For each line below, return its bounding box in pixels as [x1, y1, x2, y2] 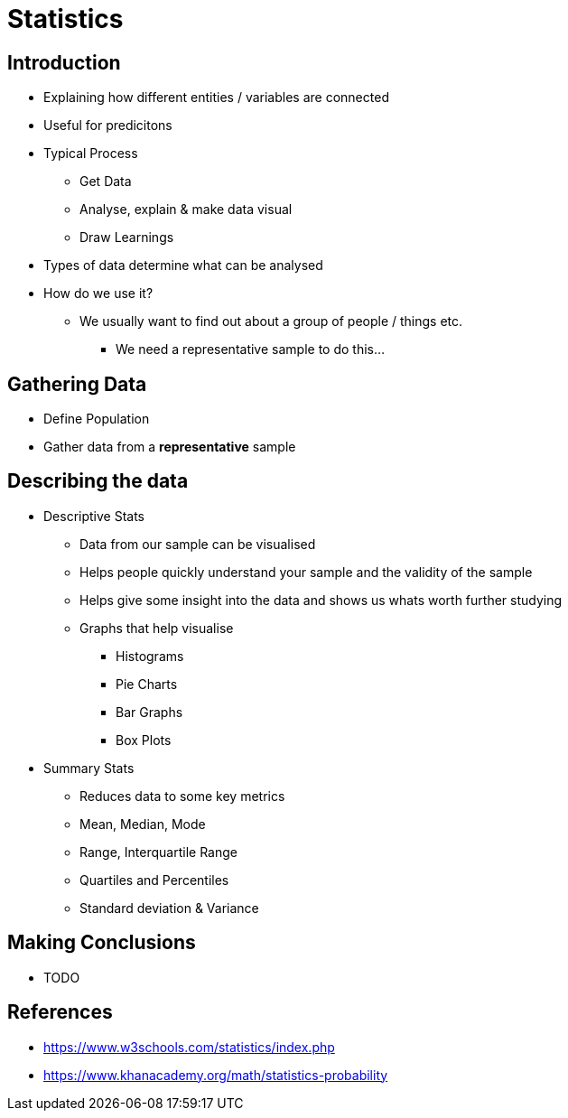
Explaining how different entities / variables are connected [43, 89, 389, 106]
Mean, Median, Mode [79, 815, 206, 832]
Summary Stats [43, 759, 135, 776]
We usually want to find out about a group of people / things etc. [79, 313, 463, 330]
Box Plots [116, 731, 172, 748]
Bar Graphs [116, 703, 183, 720]
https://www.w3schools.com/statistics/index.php [43, 1039, 335, 1055]
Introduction [7, 51, 121, 74]
